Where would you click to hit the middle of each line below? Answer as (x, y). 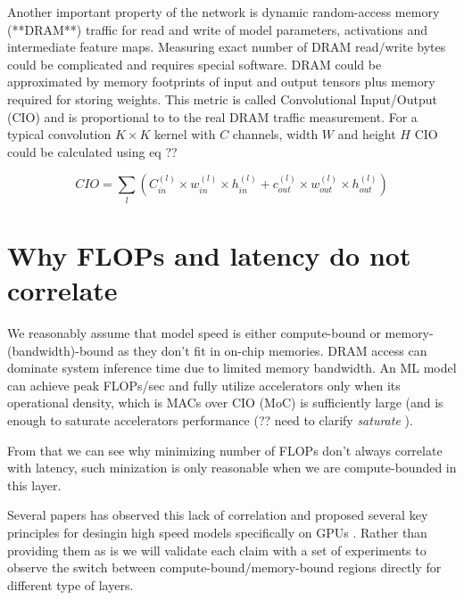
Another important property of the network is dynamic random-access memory (224, 12)
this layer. (34, 485)
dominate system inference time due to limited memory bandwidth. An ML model (232, 368)
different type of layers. (70, 584)
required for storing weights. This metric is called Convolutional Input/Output (222, 99)
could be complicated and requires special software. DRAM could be (195, 64)
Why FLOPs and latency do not (209, 255)
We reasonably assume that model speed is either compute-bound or (194, 332)
